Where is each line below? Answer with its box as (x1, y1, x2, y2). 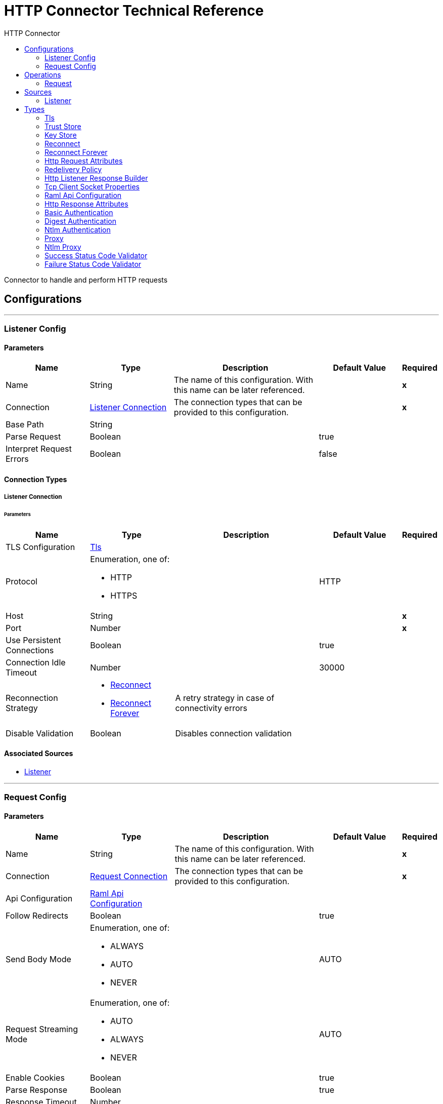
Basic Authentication (45, 208, 113, 217)
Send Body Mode (6, 954, 71, 964)
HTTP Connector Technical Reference (4, 2, 264, 19)
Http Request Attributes (45, 156, 123, 165)
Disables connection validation (175, 728, 292, 738)
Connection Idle (6, 657, 66, 667)
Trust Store (45, 122, 81, 131)
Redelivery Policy (45, 165, 102, 174)
